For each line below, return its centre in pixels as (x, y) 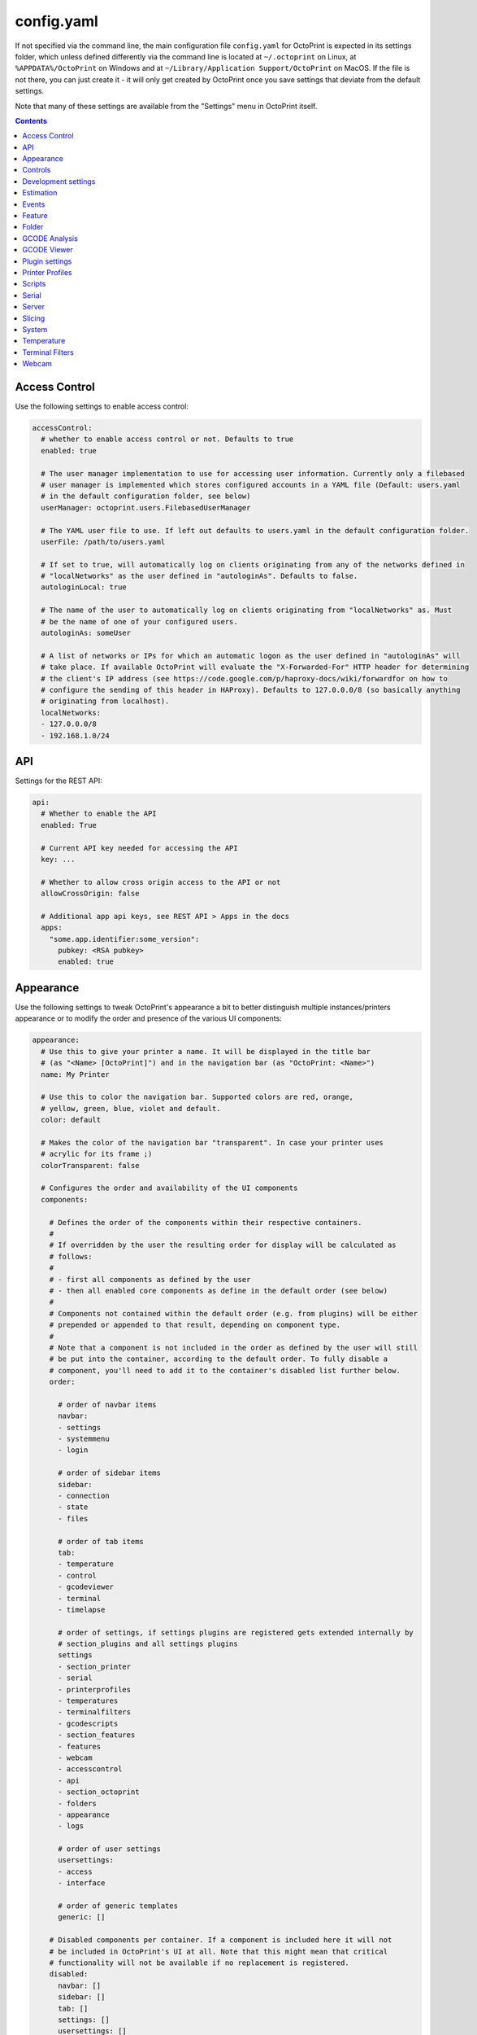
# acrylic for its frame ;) (97, 1154)
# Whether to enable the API (99, 814)
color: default (71, 1120)
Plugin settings (47, 261)
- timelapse (82, 1609)
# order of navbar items (108, 1405)
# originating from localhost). (105, 701)
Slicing (34, 318)
